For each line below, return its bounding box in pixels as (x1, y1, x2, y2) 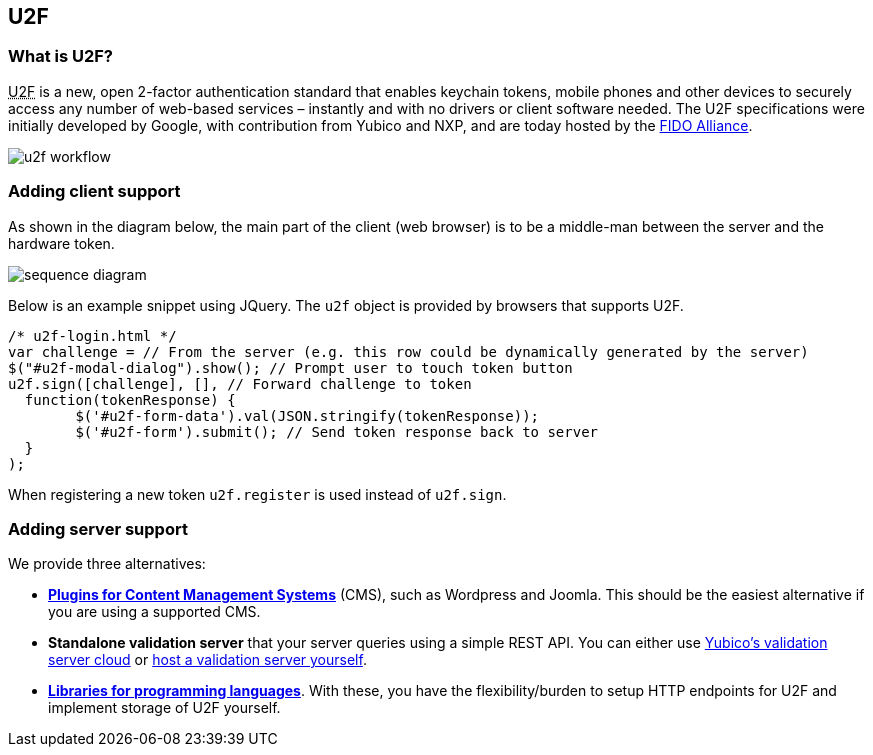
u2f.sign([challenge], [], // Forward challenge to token (8, 375, 472, 392)
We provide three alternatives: (8, 555, 206, 573)
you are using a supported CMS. (48, 603, 261, 621)
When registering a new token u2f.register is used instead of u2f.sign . (8, 485, 507, 503)
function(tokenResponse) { (24, 391, 236, 408)
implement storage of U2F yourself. (48, 699, 281, 717)
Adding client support (8, 181, 181, 202)
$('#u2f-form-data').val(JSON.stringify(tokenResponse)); (75, 407, 540, 424)
